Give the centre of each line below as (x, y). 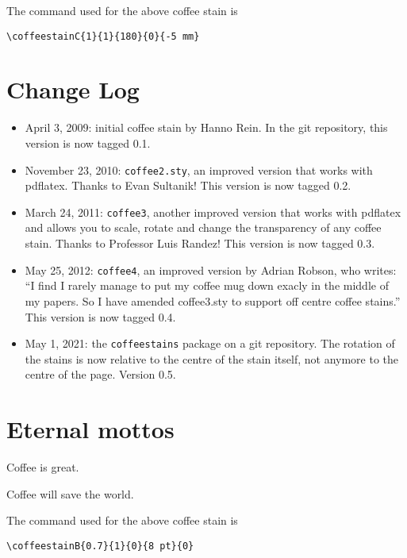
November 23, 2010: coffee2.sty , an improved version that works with (199, 169)
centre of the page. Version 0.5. (100, 374)
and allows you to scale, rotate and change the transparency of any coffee (203, 227)
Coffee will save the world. (70, 493)
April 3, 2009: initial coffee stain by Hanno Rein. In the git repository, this (206, 127)
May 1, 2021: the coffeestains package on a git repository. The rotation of (210, 343)
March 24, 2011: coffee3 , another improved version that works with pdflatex (213, 212)
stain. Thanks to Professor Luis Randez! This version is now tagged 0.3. (200, 243)
